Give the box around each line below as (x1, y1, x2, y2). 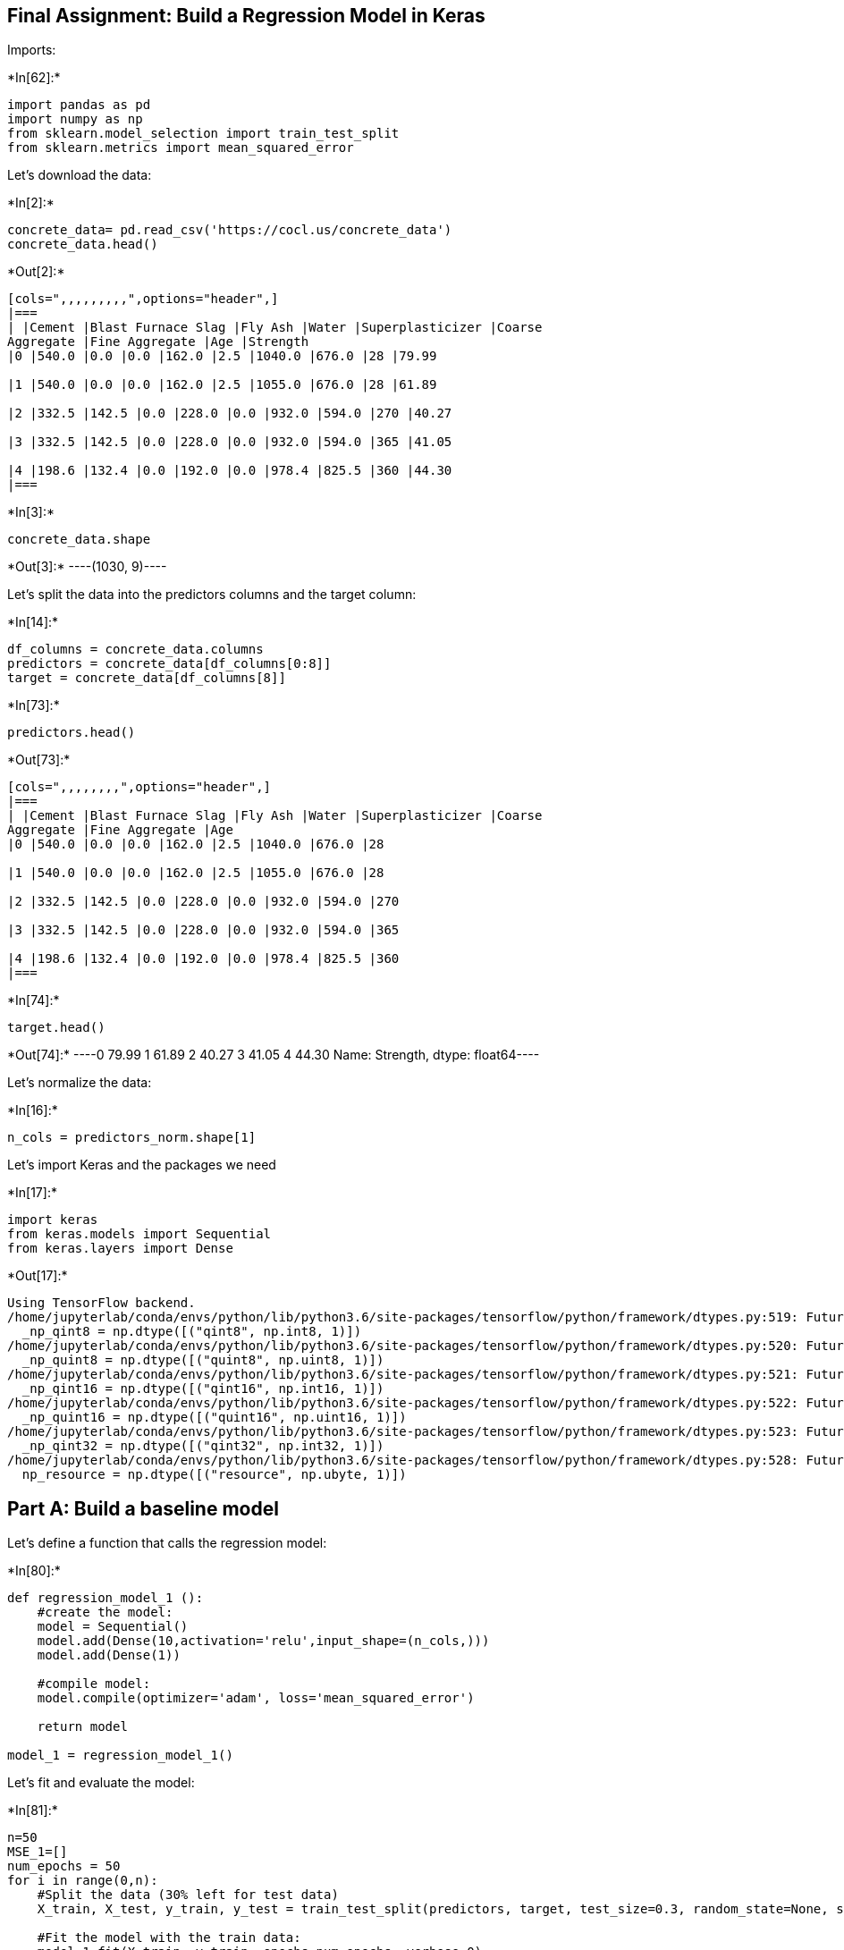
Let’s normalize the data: (7, 1075, 152, 1091)
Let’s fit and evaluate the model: (7, 1775, 195, 1791)
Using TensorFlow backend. (7, 1296, 196, 1311)
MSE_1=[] (7, 1844, 68, 1860)
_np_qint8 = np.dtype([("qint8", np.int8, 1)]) (21, 1324, 362, 1339)
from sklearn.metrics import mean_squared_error (7, 140, 354, 156)
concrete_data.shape (7, 532, 151, 547)
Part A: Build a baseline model (7, 1497, 279, 1520)
